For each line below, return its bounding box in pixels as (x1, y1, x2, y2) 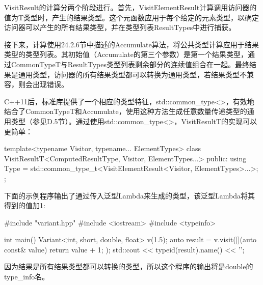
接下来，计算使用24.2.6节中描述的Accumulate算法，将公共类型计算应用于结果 (4, 39, 259, 49)
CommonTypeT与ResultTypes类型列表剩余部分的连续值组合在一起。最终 (11, 59, 249, 69)
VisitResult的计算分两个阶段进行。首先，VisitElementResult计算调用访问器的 (4, 2, 257, 12)
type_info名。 (4, 271, 49, 282)
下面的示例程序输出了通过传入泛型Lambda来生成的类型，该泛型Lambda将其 (4, 190, 255, 201)
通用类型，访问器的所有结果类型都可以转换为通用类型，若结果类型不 (18, 69, 247, 79)
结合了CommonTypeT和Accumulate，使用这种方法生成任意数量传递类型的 (4, 106, 247, 117)
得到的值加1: (4, 200, 45, 211)
